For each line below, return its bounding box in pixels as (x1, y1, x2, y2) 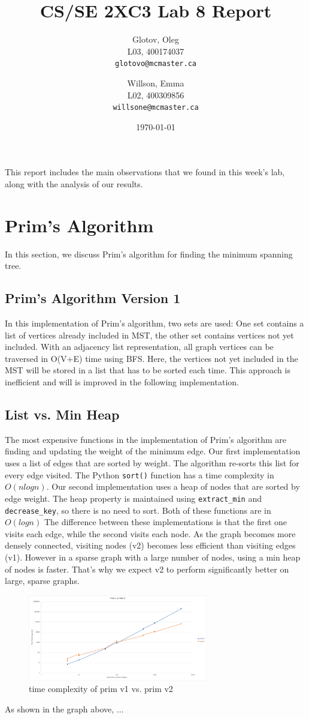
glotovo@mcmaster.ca (114, 59, 197, 68)
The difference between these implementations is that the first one (44, 516, 287, 528)
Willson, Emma (127, 76, 184, 89)
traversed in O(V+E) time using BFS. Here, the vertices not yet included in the (5, 352, 298, 364)
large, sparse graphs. (5, 574, 80, 587)
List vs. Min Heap (5, 405, 120, 424)
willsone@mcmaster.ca (113, 103, 199, 112)
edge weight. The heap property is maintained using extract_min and (5, 492, 262, 504)
